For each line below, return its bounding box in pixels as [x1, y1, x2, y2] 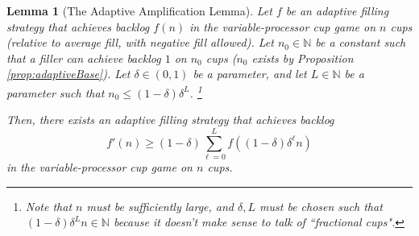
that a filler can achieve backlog [6, 49, 161, 66]
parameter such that [6, 84, 105, 101]
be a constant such [315, 34, 406, 51]
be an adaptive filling [285, 2, 389, 19]
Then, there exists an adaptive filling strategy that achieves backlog [6, 111, 334, 128]
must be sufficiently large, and [86, 197, 234, 214]
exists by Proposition [251, 49, 354, 66]
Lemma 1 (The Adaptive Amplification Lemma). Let [6, 2, 272, 19]
